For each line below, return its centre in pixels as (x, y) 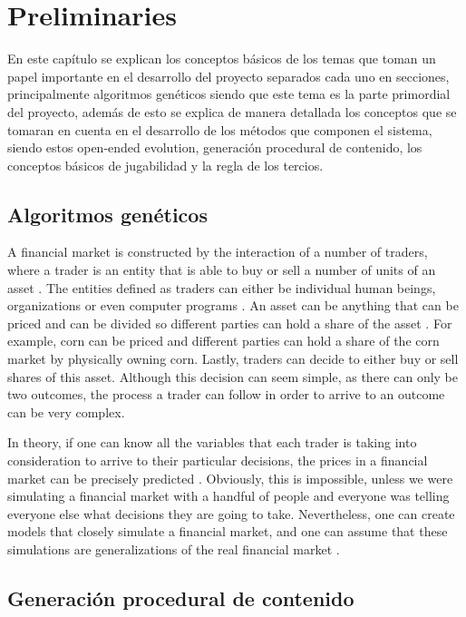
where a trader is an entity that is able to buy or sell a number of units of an (222, 270)
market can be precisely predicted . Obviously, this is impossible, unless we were (230, 478)
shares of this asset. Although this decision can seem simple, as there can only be (233, 376)
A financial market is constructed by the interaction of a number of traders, (218, 252)
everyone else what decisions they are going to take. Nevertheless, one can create (231, 513)
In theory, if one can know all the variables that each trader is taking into (212, 442)
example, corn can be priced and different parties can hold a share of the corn (223, 341)
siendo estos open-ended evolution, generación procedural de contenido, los (215, 147)
